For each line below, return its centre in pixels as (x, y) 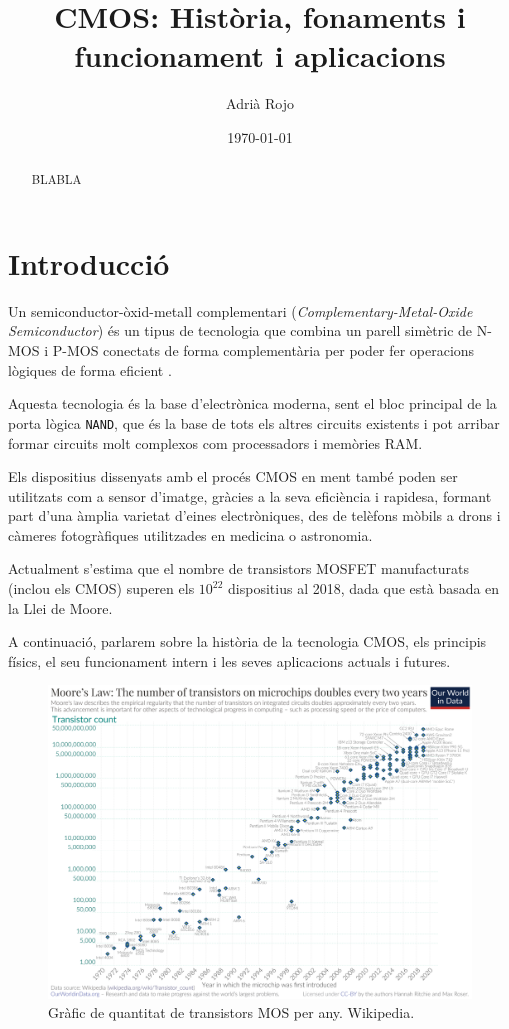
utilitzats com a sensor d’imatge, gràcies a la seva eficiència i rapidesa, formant (250, 495)
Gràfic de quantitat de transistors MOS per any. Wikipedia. (231, 1012)
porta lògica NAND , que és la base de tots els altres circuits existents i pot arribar (254, 422)
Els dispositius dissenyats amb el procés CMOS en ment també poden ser (233, 476)
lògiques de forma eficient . (90, 369)
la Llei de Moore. (60, 607)
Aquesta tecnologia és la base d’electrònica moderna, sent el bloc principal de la (252, 403)
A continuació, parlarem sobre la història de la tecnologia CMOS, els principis (247, 641)
